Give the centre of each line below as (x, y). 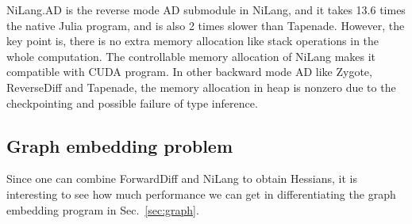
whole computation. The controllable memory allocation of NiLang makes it (191, 56)
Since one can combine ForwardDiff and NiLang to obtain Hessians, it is (182, 178)
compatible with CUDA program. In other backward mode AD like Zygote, (189, 72)
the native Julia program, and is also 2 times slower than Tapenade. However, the (206, 25)
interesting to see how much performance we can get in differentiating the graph (201, 194)
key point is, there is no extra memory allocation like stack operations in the (193, 41)
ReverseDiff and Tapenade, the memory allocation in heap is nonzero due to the (201, 87)
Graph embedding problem (120, 145)
